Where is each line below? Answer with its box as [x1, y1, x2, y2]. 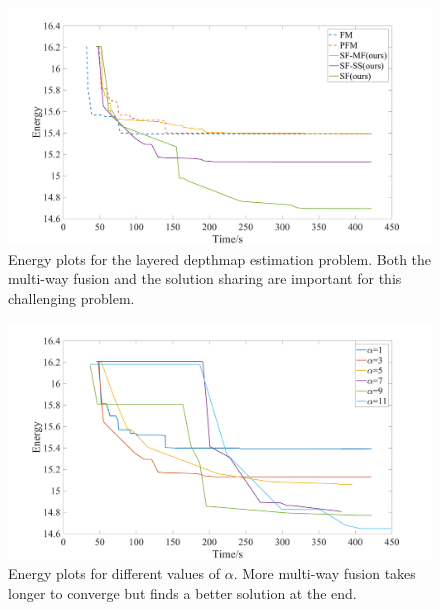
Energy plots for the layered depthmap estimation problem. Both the [8, 248, 432, 269]
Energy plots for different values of [8, 563, 221, 584]
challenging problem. [8, 288, 135, 309]
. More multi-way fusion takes [233, 563, 416, 584]
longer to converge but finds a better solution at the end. [8, 583, 357, 604]
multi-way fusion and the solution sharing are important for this [8, 268, 402, 289]
